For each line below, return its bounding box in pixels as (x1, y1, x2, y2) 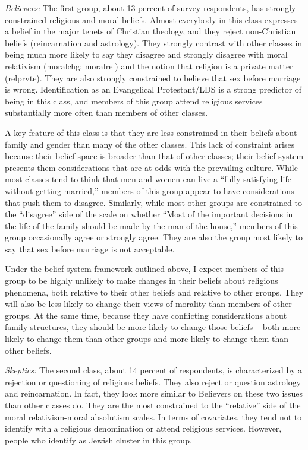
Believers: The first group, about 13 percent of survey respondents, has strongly (5, 2, 296, 14)
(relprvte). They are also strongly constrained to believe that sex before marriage (5, 71, 301, 84)
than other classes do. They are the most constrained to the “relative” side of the (5, 399, 301, 411)
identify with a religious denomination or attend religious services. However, (5, 422, 282, 435)
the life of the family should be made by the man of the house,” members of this (5, 219, 298, 232)
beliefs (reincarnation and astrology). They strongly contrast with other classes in (5, 36, 303, 49)
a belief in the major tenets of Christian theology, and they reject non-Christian (5, 25, 296, 37)
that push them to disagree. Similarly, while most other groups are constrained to (5, 196, 302, 208)
